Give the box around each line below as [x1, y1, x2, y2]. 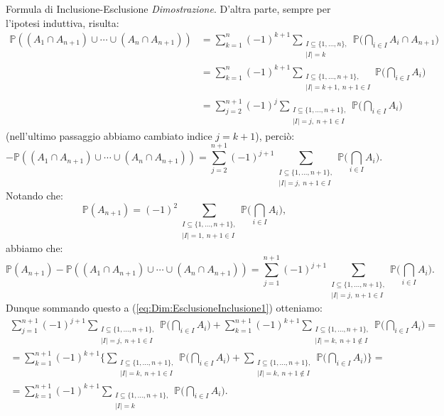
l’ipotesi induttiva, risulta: [6, 15, 119, 30]
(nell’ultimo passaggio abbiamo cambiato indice [6, 128, 212, 143]
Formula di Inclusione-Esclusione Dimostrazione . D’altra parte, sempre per [6, 1, 331, 16]
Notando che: [6, 187, 63, 202]
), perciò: [255, 128, 295, 143]
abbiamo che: [6, 240, 63, 255]
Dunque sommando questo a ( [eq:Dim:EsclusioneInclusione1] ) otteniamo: [6, 300, 323, 315]
